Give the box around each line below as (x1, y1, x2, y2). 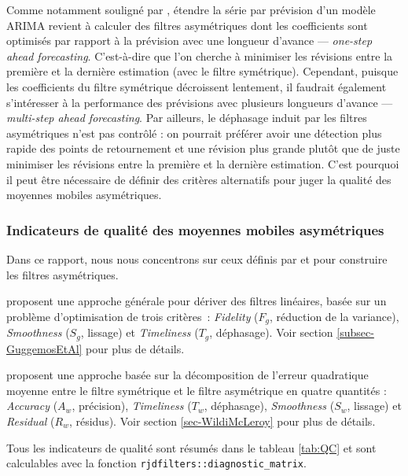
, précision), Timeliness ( (72, 397, 192, 414)
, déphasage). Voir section (209, 324, 333, 341)
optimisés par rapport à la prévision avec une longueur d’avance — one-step (6, 32, 373, 49)
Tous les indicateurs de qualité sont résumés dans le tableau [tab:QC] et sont (6, 439, 377, 456)
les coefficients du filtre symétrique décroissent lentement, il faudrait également (6, 78, 387, 94)
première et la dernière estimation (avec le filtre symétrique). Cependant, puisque (6, 63, 399, 79)
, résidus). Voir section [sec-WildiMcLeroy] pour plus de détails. (68, 413, 376, 429)
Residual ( (6, 413, 55, 429)
